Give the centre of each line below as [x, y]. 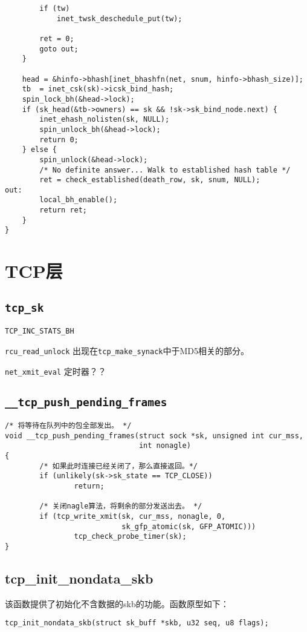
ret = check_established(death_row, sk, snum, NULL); [150, 180]
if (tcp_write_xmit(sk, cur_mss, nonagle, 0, [133, 516]
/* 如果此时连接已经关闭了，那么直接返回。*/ [118, 466]
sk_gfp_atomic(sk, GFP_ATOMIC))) [189, 526]
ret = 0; [57, 38]
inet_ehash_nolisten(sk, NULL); [105, 120]
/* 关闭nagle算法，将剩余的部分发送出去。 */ [121, 506]
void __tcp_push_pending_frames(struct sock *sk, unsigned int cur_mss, [154, 436]
